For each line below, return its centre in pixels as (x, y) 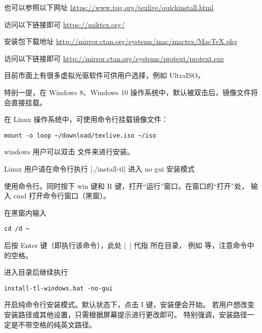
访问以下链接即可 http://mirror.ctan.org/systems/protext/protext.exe (114, 58)
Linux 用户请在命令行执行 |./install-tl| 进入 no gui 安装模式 (99, 169)
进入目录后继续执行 (36, 272)
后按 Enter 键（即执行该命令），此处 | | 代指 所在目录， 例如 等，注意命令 (126, 245)
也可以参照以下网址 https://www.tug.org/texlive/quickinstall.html (109, 7)
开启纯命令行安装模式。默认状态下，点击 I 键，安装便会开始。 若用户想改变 (129, 304)
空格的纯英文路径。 (64, 324)
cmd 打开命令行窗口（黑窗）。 (62, 196)
